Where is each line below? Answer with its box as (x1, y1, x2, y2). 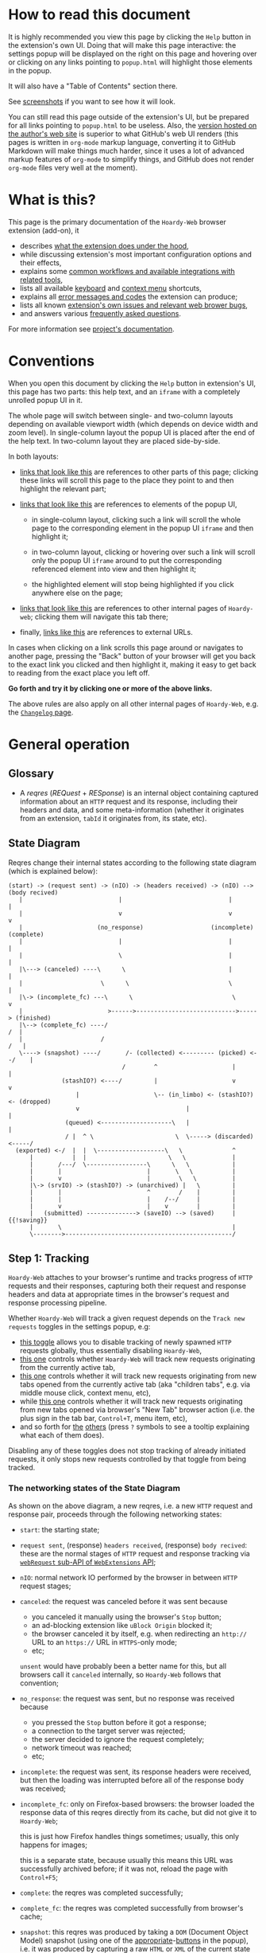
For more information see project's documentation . (8, 324, 175, 334)
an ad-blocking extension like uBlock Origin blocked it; (31, 1620, 213, 1630)
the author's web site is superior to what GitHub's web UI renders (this (8, 129, 239, 139)
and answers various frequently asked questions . (19, 308, 181, 318)
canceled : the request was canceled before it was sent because (19, 1596, 228, 1606)
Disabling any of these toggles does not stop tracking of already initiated (8, 1446, 246, 1455)
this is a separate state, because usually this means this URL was (19, 1855, 233, 1865)
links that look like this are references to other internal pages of (19, 603, 227, 613)
